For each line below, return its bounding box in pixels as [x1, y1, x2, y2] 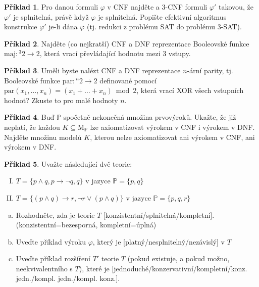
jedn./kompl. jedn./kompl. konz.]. [16, 273, 120, 283]
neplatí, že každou [4, 121, 60, 132]
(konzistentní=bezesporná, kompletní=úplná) [16, 219, 157, 230]
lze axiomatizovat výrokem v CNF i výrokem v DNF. [90, 121, 255, 132]
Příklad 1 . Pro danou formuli [4, 2, 98, 12]
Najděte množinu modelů [4, 131, 82, 142]
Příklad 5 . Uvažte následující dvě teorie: [4, 158, 132, 169]
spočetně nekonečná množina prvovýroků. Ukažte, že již [63, 112, 236, 122]
